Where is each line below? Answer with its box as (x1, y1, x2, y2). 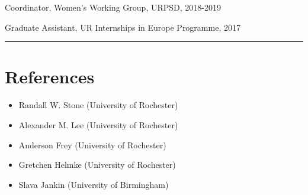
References (5, 64, 95, 89)
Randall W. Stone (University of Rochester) (18, 99, 178, 111)
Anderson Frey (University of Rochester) (18, 138, 166, 151)
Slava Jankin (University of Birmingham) (18, 178, 169, 190)
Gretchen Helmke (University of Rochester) (18, 158, 176, 171)
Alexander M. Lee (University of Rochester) (18, 118, 178, 131)
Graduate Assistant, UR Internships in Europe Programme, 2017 (5, 21, 240, 33)
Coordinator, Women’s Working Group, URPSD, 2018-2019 (5, 1, 221, 13)
